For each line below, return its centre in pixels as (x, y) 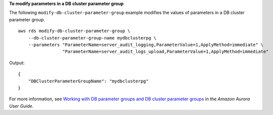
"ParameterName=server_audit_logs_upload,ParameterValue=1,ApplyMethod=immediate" (165, 52)
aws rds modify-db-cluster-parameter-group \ (74, 31)
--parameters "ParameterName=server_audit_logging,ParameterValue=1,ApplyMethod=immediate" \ (146, 45)
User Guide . (21, 106)
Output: (17, 63)
